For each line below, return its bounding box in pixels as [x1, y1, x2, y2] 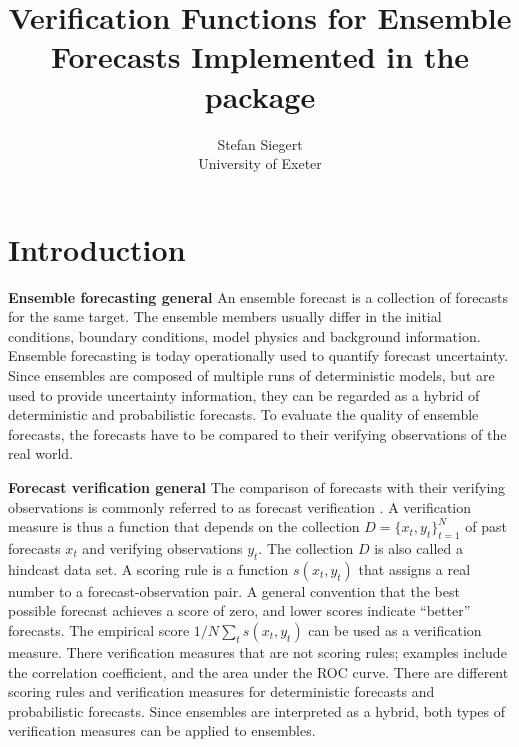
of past [465, 516, 507, 537]
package [204, 75, 316, 116]
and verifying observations [82, 537, 243, 558]
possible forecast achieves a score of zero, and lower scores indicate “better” [8, 600, 471, 621]
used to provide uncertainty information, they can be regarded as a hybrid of [8, 384, 480, 405]
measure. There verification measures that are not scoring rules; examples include [8, 641, 507, 662]
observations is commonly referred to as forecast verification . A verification [8, 496, 472, 517]
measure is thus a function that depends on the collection [8, 516, 360, 537]
